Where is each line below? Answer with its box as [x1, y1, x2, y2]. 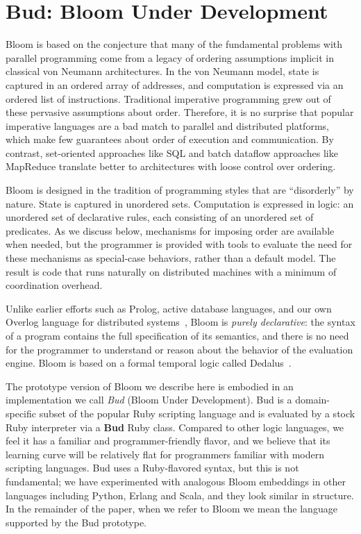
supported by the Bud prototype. [6, 515, 146, 529]
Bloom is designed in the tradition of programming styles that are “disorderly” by [6, 183, 354, 197]
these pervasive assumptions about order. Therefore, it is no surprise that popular [6, 105, 354, 119]
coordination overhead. [6, 278, 103, 292]
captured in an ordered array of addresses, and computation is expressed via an [6, 77, 344, 92]
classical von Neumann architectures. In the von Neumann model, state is [6, 64, 319, 78]
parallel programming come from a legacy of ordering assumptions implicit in [6, 50, 334, 65]
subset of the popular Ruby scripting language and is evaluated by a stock [39, 406, 355, 420]
